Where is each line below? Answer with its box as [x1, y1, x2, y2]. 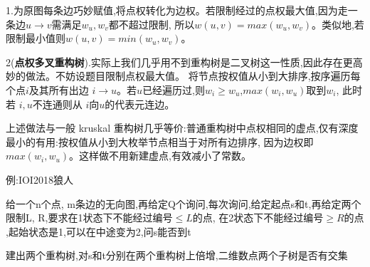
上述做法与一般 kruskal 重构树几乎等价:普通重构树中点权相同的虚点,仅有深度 [6, 120, 359, 135]
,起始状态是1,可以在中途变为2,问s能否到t [6, 224, 191, 239]
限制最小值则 [6, 31, 65, 46]
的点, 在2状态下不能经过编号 [192, 210, 324, 225]
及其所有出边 [28, 82, 89, 97]
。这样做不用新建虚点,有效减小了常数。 [69, 148, 251, 163]
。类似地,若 [311, 16, 364, 31]
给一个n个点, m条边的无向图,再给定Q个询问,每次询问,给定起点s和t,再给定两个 [6, 196, 361, 211]
